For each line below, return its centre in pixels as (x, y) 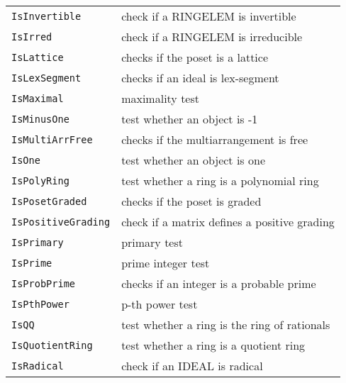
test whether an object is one (194, 160)
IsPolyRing (40, 181)
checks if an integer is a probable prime (219, 283)
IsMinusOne (40, 119)
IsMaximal (38, 98)
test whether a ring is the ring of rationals (226, 324)
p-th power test (160, 304)
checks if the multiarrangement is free (215, 139)
